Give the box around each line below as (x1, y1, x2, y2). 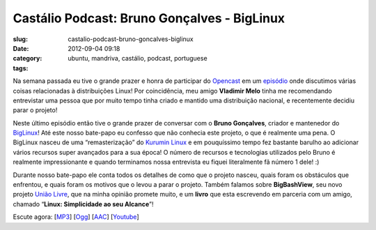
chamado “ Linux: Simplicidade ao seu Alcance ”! (13, 199, 154, 208)
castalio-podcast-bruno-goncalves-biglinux (68, 35, 194, 43)
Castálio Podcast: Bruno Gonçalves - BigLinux (13, 10, 285, 26)
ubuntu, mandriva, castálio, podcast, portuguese (68, 54, 208, 63)
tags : (13, 63, 29, 72)
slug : (13, 35, 28, 43)
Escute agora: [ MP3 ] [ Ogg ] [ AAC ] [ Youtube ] (13, 213, 139, 221)
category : (13, 54, 42, 63)
